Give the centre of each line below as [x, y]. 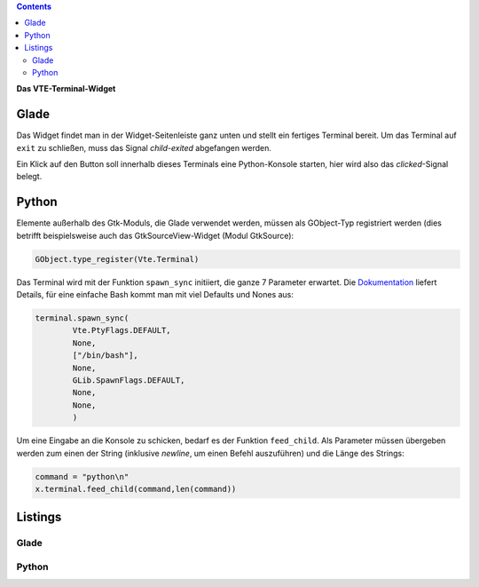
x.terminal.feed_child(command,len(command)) [136, 489]
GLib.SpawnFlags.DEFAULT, [129, 381]
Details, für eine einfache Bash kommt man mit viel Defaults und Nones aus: [155, 295]
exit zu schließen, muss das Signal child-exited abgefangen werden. [144, 147]
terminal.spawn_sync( [82, 318]
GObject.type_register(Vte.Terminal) [117, 259]
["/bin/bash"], [106, 356]
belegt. [29, 177]
